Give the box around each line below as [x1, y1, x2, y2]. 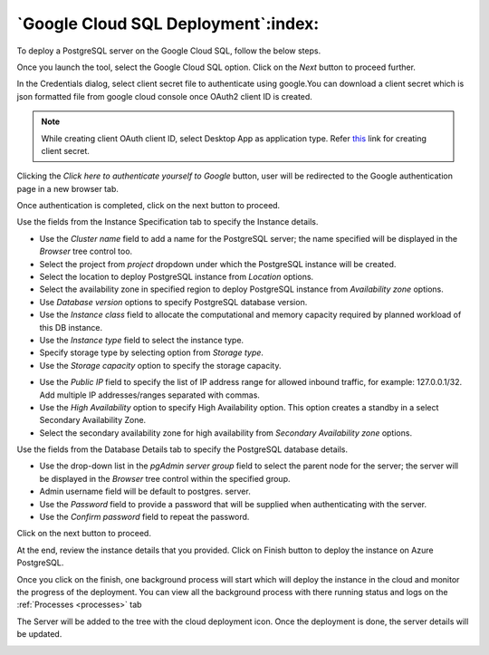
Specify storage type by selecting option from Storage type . [39, 347, 264, 358]
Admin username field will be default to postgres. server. [39, 486, 251, 497]
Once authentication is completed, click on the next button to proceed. [16, 200, 281, 211]
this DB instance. [39, 322, 103, 332]
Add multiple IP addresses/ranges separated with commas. [39, 390, 260, 400]
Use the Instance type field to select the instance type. [39, 334, 244, 345]
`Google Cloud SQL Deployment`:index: [16, 14, 320, 34]
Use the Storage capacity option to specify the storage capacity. [39, 360, 282, 371]
